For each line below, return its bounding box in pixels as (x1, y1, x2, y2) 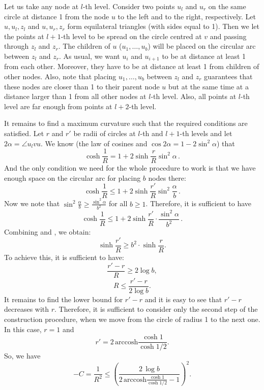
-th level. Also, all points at (151, 91, 237, 102)
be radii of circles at (73, 127, 136, 138)
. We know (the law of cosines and (41, 138, 148, 148)
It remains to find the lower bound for (4, 294, 123, 304)
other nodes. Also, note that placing (4, 71, 116, 82)
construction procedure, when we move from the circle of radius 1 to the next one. (4, 313, 260, 324)
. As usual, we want (58, 50, 120, 61)
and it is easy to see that (144, 294, 222, 304)
